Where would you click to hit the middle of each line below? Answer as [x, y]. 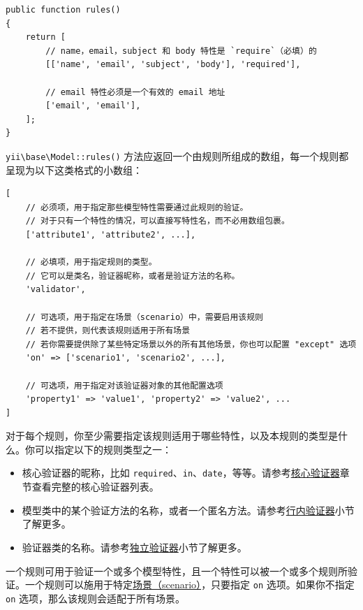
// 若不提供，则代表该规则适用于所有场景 [108, 331]
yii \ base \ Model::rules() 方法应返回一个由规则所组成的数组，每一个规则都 [177, 155]
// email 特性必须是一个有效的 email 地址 [135, 92]
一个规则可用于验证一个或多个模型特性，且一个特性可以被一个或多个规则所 [177, 571]
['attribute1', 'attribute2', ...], [111, 234]
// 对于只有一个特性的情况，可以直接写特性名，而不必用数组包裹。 [157, 221]
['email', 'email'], [93, 106]
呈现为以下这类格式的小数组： [74, 169]
